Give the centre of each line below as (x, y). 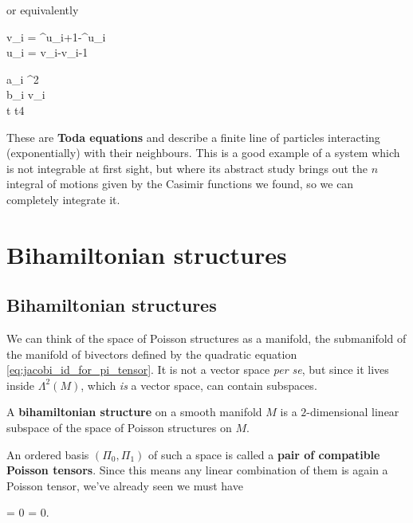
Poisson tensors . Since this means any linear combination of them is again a (197, 470)
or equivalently (43, 10)
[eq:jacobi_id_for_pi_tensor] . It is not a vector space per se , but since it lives (198, 370)
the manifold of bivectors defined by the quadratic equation (152, 354)
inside (21, 385)
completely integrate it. (63, 199)
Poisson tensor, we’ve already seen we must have (125, 485)
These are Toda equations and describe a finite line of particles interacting (193, 137)
